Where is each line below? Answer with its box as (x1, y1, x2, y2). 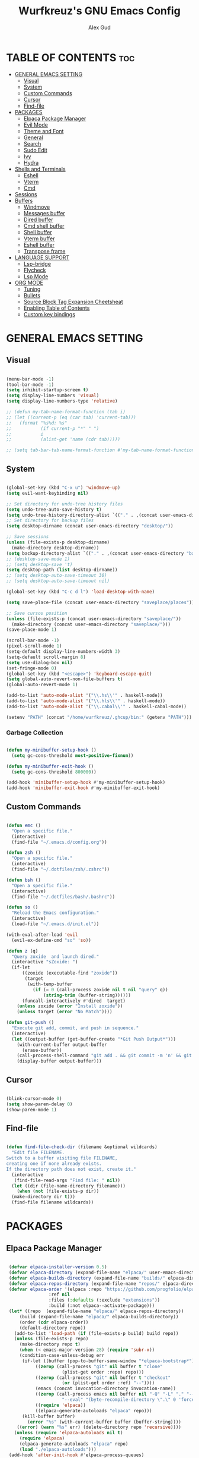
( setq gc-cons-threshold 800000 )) (11, 769, 97, 775)
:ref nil (48, 1292, 70, 1297)
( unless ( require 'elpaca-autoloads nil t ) (14, 1430, 123, 1436)
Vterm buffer (23, 235, 55, 242)
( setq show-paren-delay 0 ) (6, 1101, 73, 1107)
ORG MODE (14, 279, 43, 286)
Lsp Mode (23, 272, 49, 280)
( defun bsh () (6, 877, 41, 883)
